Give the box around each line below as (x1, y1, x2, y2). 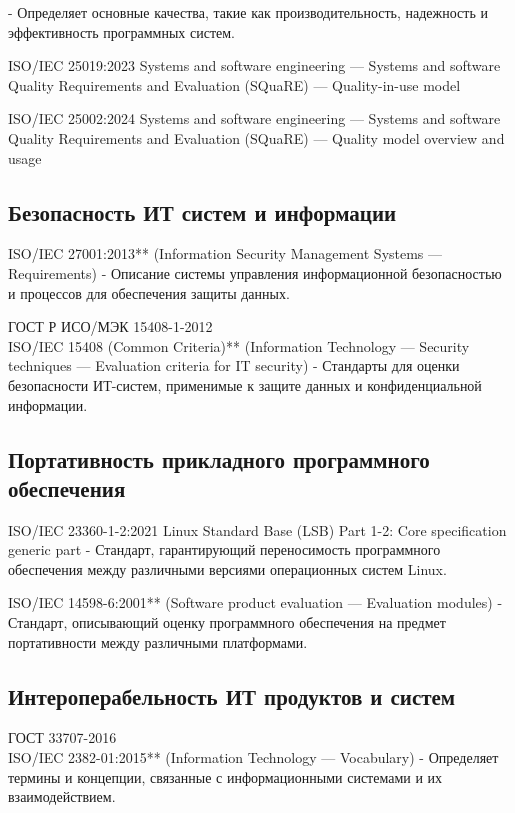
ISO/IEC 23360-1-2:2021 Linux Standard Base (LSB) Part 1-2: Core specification (8, 519, 507, 540)
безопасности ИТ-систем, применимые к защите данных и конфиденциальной (8, 374, 482, 395)
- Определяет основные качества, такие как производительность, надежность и (8, 2, 488, 22)
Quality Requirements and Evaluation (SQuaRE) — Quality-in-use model (8, 74, 461, 95)
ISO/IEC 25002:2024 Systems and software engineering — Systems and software (8, 108, 501, 129)
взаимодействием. (8, 786, 116, 807)
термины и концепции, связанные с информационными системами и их (8, 766, 443, 787)
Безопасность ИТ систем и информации (8, 196, 397, 227)
